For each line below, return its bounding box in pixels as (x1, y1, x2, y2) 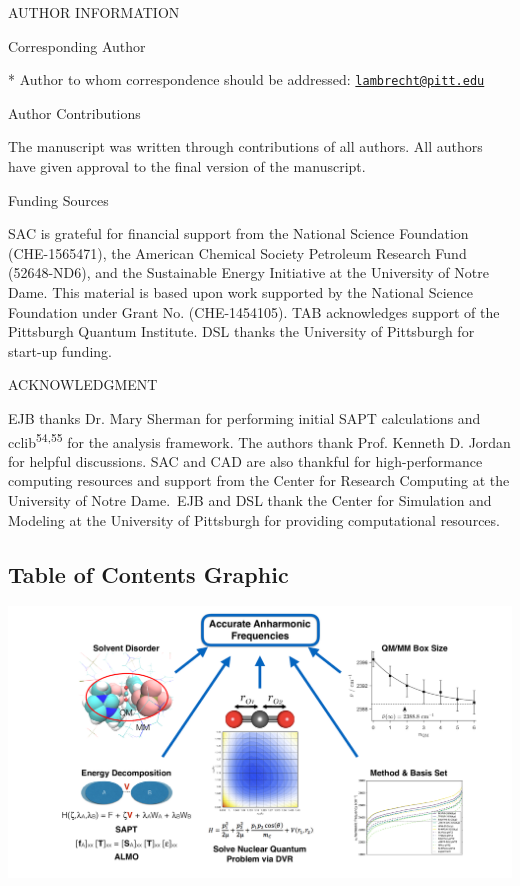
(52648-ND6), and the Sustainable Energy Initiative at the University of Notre (8, 262, 489, 283)
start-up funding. (8, 340, 112, 361)
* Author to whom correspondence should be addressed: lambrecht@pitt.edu (8, 69, 485, 90)
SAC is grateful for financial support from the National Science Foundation (8, 223, 469, 244)
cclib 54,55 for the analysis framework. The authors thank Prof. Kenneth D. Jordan (8, 428, 511, 452)
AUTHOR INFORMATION (8, 2, 180, 22)
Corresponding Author (8, 35, 146, 56)
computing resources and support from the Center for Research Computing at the (8, 470, 510, 491)
